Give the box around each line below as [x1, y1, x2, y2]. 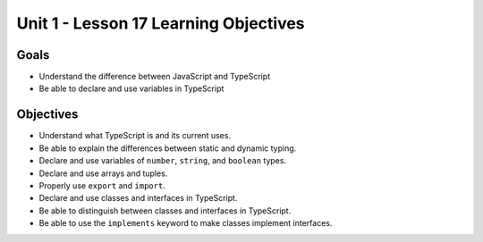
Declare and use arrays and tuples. [38, 168, 168, 179]
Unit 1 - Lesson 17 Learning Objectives [16, 13, 305, 33]
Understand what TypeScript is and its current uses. [38, 130, 232, 141]
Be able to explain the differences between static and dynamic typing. [38, 143, 297, 154]
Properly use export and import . [38, 179, 165, 191]
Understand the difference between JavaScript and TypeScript [38, 71, 271, 82]
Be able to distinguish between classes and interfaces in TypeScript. [38, 205, 292, 216]
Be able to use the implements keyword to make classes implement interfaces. [38, 218, 333, 229]
